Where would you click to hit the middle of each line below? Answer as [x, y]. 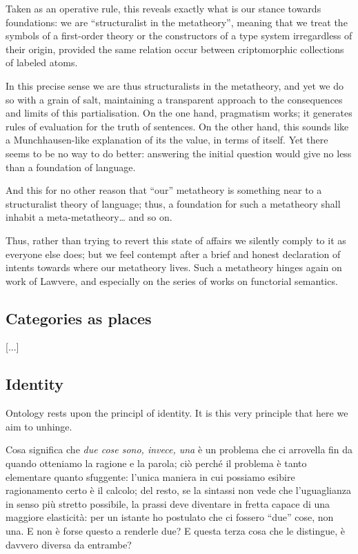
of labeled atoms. [42, 62]
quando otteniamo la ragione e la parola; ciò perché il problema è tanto [156, 463]
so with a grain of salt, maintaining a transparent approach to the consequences [174, 99]
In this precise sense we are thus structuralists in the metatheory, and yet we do [175, 85]
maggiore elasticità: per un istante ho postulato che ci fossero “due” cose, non [170, 517]
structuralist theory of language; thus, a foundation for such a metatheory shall [173, 203]
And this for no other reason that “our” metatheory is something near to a [164, 190]
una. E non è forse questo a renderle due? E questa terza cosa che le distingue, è [176, 531]
